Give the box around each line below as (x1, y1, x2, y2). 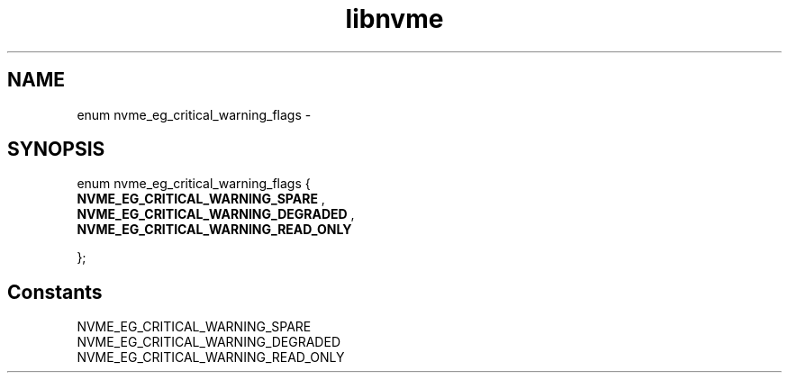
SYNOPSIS (7, 138, 105, 161)
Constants (7, 280, 103, 303)
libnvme (345, 4, 444, 34)
